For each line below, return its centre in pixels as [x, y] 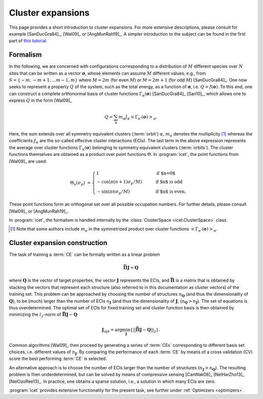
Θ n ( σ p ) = [80, 183]
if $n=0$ [166, 173]
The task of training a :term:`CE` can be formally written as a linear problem [85, 255]
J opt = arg [112, 330]
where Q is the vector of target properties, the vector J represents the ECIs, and [89, 281]
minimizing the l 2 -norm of [35, 315]
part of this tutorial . [28, 41]
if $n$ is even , [171, 191]
